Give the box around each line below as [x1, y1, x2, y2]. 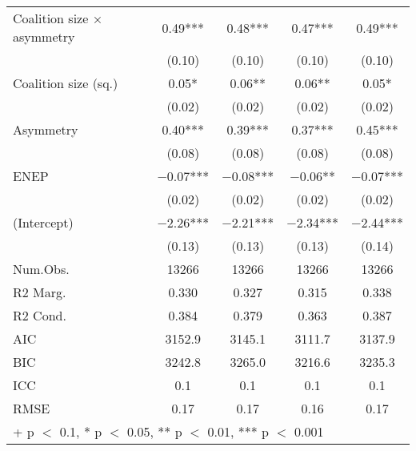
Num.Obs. [13, 260, 70, 278]
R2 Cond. [13, 306, 66, 324]
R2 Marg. [13, 283, 66, 301]
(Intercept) [13, 213, 74, 232]
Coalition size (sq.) [13, 74, 118, 92]
